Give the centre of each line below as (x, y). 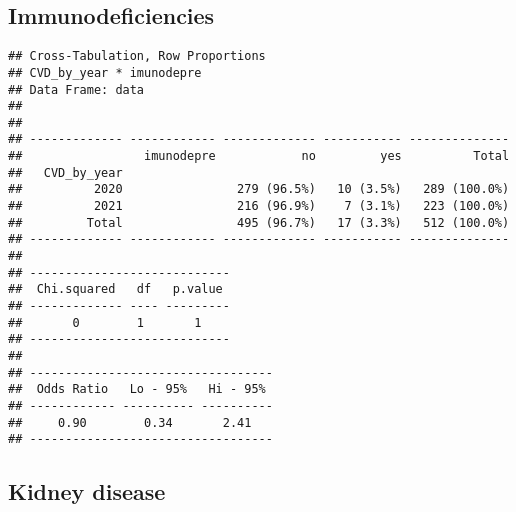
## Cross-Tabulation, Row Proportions (137, 56)
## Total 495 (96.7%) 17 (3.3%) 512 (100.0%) (259, 222)
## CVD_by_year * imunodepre (105, 72)
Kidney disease (87, 491)
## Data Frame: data (76, 89)
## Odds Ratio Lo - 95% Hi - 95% (137, 389)
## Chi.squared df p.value (115, 289)
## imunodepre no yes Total (259, 156)
